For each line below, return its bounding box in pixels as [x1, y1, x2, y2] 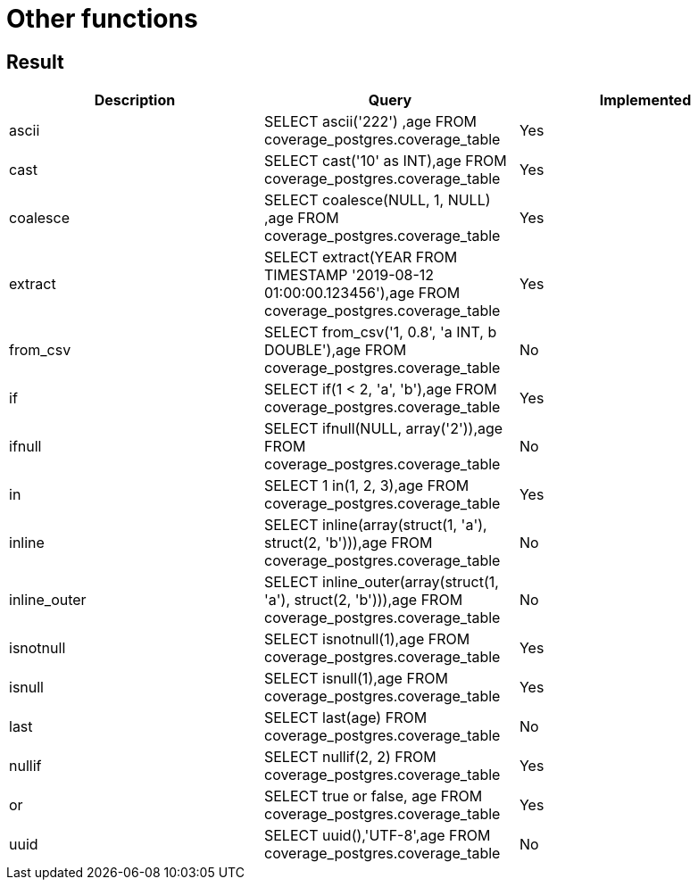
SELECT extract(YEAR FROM [263, 248, 458, 267]
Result [6, 50, 64, 73]
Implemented [599, 91, 692, 110]
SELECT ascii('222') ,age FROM [263, 112, 478, 131]
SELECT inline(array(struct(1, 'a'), [263, 516, 487, 535]
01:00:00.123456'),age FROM [263, 284, 461, 303]
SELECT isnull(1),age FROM [263, 669, 448, 688]
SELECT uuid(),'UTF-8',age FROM [263, 826, 491, 845]
